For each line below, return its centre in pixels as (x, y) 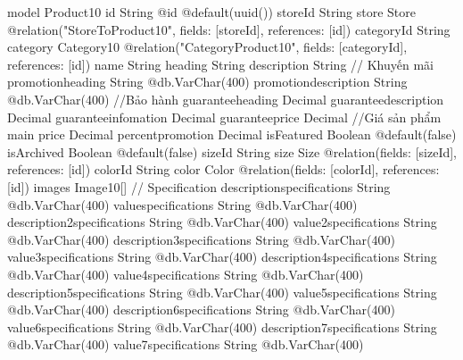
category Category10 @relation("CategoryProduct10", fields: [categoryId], (207, 47)
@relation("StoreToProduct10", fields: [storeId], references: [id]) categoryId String (229, 29)
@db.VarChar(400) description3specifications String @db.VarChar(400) (201, 239)
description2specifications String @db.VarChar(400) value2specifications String (222, 222)
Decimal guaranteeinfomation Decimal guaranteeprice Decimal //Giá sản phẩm (224, 117)
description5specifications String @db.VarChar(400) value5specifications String (222, 292)
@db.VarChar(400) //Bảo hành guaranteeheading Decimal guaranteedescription (226, 99)
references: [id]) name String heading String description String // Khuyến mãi (221, 64)
